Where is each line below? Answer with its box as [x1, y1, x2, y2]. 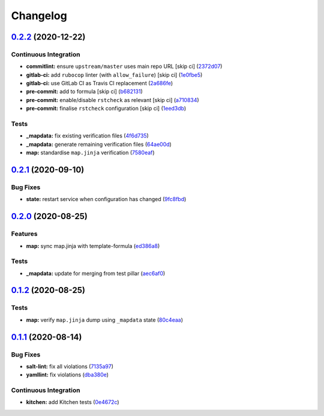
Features [11, 230, 38, 238]
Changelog [11, 9, 67, 22]
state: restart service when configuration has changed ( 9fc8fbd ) [26, 196, 187, 203]
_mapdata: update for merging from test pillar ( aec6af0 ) [26, 270, 166, 277]
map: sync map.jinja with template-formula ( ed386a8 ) [26, 242, 160, 249]
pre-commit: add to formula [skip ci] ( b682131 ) [26, 88, 143, 95]
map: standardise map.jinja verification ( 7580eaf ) [26, 149, 155, 156]
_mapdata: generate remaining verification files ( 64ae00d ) [26, 140, 172, 148]
